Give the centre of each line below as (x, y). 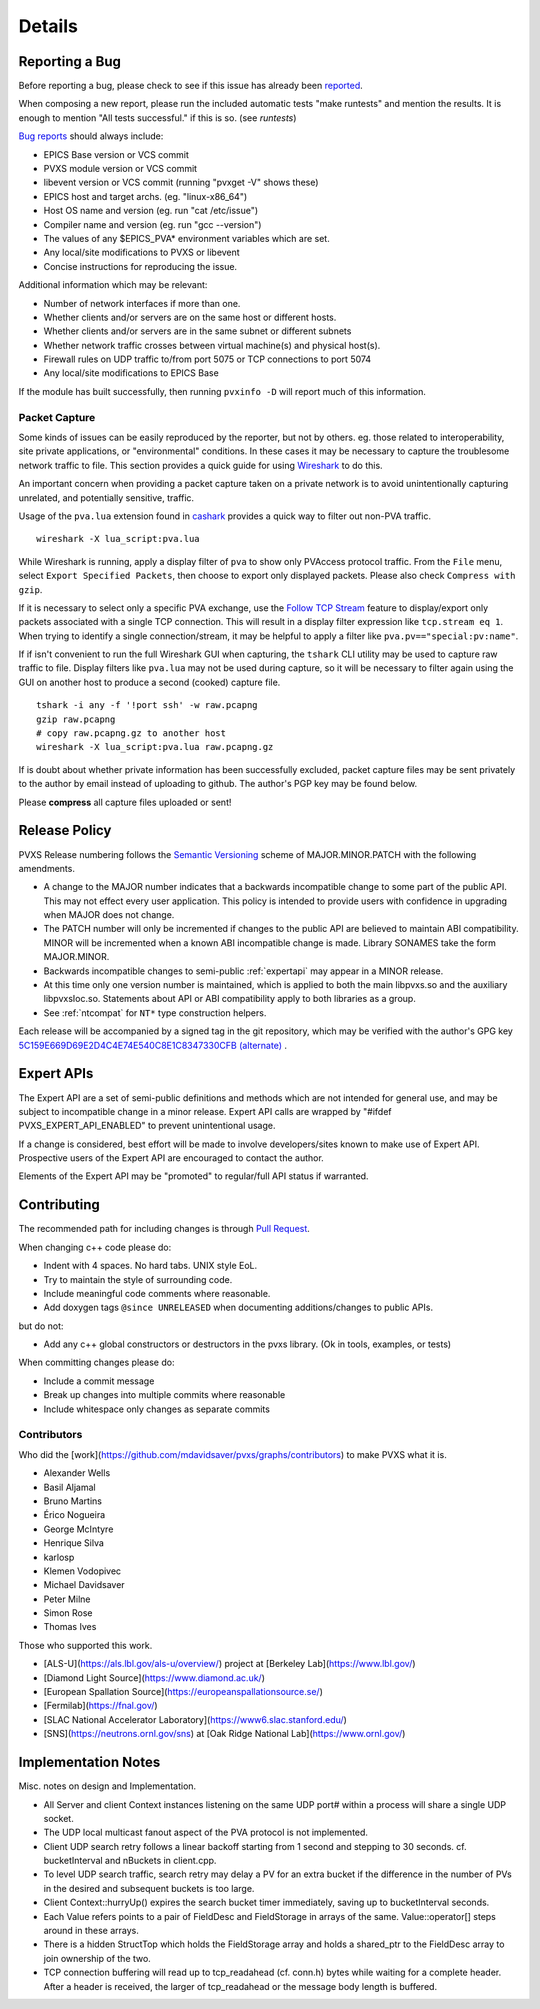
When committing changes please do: (96, 1362)
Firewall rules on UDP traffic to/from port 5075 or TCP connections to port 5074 (207, 359)
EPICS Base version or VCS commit (116, 154)
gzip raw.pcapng (76, 719)
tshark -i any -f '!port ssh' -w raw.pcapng (147, 705)
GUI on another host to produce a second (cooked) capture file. (149, 682)
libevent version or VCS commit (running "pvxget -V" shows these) (181, 182)
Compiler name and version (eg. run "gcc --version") (152, 224)
